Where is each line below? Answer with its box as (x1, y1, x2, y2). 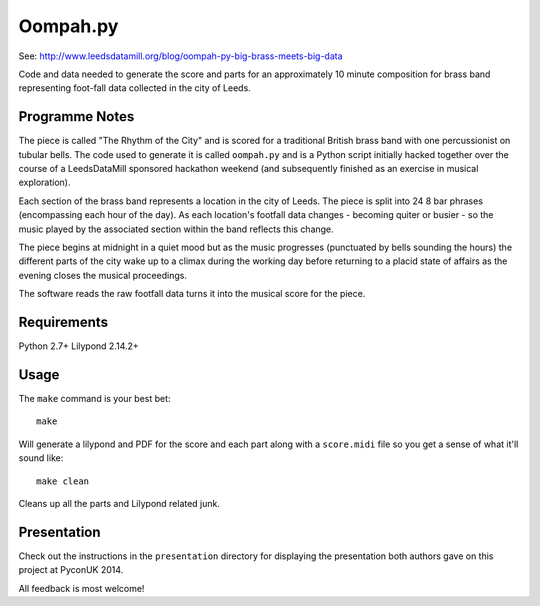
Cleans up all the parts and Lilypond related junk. (18, 497, 220, 509)
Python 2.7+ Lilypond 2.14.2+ (18, 340, 139, 352)
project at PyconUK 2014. (18, 564, 124, 576)
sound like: (18, 452, 64, 464)
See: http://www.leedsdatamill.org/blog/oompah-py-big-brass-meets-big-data (18, 50, 344, 62)
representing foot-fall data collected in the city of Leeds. (18, 82, 252, 94)
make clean (36, 475, 90, 487)
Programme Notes (18, 108, 135, 125)
